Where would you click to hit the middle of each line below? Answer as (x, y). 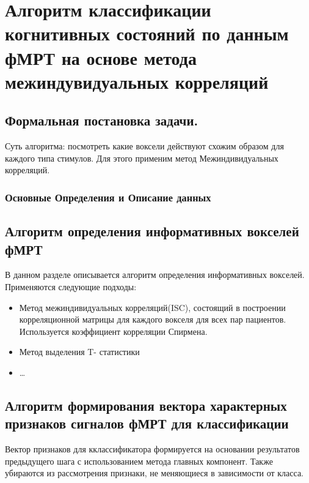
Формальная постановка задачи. (102, 120)
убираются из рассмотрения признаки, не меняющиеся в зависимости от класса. (154, 473)
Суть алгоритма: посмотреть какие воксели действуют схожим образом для (144, 146)
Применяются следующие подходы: (71, 286)
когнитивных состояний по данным (147, 33)
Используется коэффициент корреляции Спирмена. (113, 331)
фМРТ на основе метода (101, 57)
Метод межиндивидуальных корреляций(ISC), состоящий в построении (152, 307)
